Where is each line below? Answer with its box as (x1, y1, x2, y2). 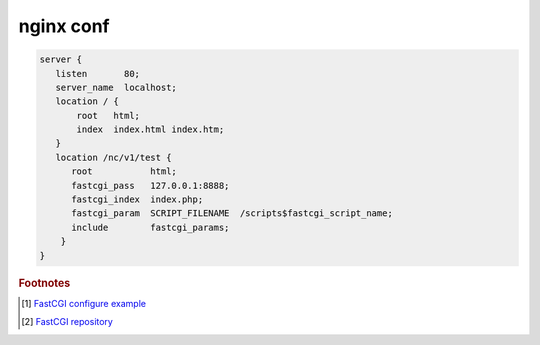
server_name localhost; (55, 81, 177, 93)
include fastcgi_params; (71, 221, 230, 233)
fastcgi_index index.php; (71, 194, 204, 205)
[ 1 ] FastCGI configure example (21, 297, 147, 309)
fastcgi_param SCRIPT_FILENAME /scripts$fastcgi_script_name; (71, 208, 394, 219)
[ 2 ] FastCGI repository (21, 316, 114, 328)
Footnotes (18, 276, 71, 290)
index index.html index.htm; (76, 124, 225, 135)
